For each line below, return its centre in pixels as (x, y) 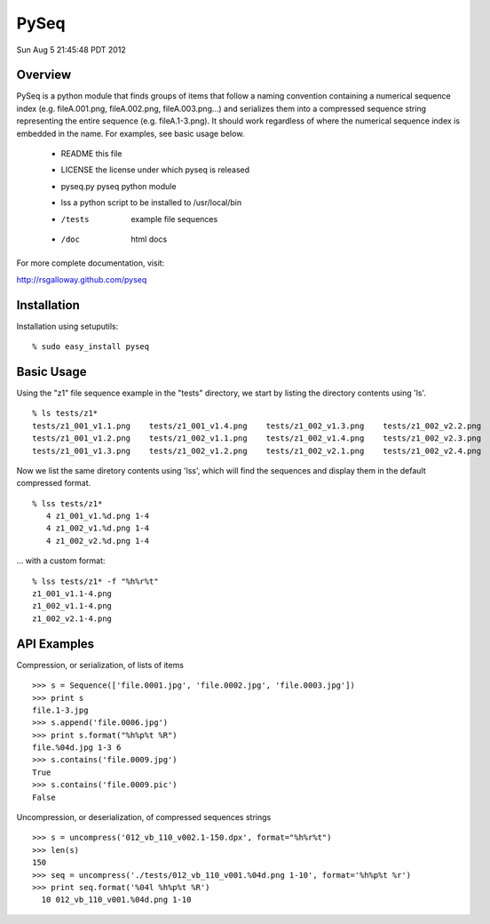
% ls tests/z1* (65, 414)
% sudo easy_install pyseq (91, 347)
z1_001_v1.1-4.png (72, 594)
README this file (91, 154)
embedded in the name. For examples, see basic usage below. (130, 133)
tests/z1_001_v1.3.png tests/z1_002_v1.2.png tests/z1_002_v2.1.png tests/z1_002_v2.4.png (257, 450)
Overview (44, 75)
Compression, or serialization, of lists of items (100, 665)
